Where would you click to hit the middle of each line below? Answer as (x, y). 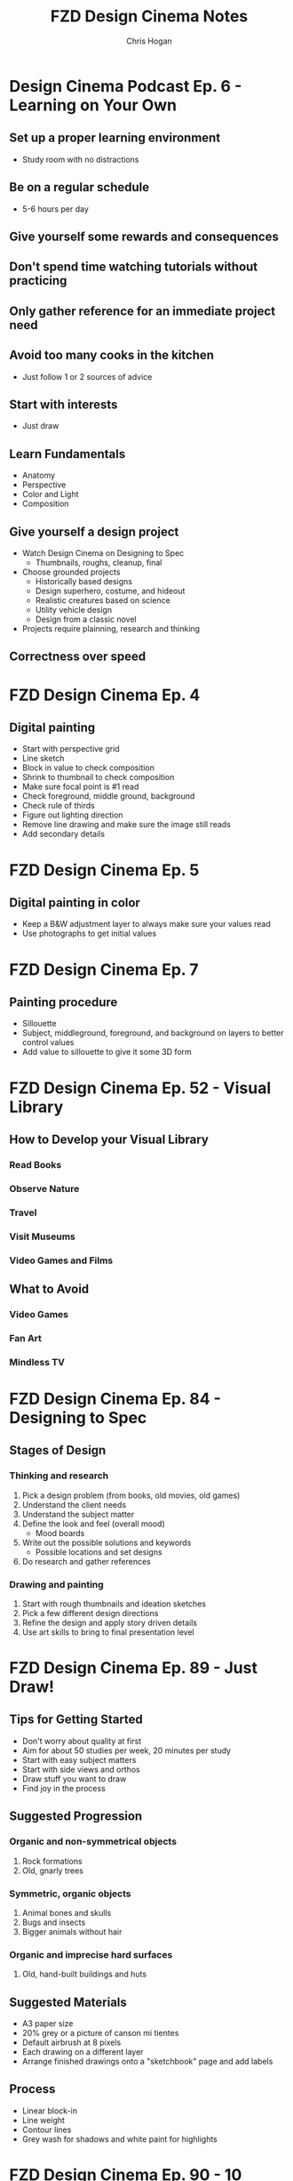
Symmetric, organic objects (70, 1894)
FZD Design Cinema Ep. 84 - (115, 1399)
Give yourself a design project (94, 531)
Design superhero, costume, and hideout (110, 591)
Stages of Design (58, 1450)
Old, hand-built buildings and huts (84, 1974)
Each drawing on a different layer (83, 2051)
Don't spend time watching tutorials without (134, 267)
